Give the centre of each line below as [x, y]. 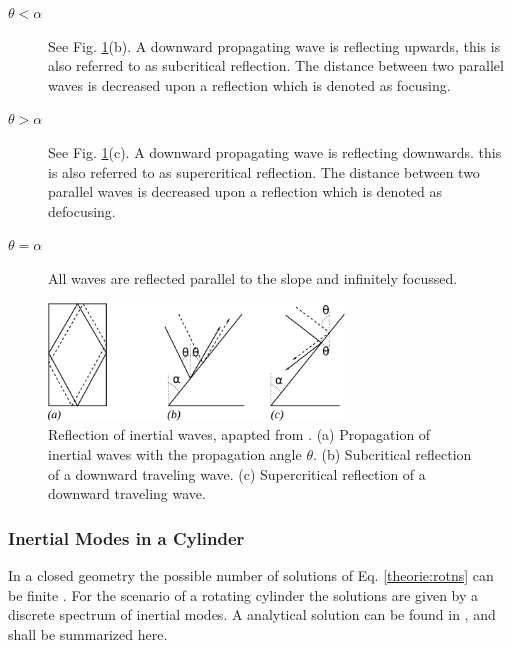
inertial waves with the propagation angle [175, 454]
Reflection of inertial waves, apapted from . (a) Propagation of [239, 434]
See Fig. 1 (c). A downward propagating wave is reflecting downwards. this [275, 151]
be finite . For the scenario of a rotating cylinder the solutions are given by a [243, 594]
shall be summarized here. [88, 633]
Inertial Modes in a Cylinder [126, 537]
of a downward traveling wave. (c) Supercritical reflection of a [237, 473]
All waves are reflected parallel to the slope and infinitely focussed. [253, 277]
